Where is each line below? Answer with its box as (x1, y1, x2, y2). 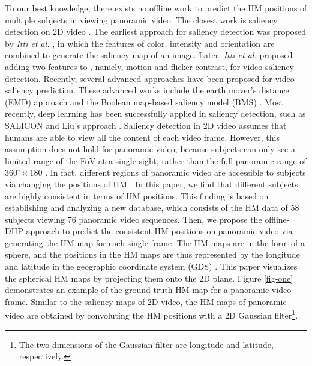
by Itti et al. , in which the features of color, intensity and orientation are (5, 37, 275, 49)
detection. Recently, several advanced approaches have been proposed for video (5, 72, 295, 84)
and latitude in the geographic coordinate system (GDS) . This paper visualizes (5, 260, 298, 273)
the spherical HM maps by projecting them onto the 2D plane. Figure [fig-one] (5, 271, 293, 284)
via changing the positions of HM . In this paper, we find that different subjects (5, 177, 298, 190)
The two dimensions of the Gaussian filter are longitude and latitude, (19, 338, 274, 350)
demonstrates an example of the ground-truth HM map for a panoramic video (5, 283, 292, 296)
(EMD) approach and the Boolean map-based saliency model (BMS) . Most (5, 95, 283, 108)
